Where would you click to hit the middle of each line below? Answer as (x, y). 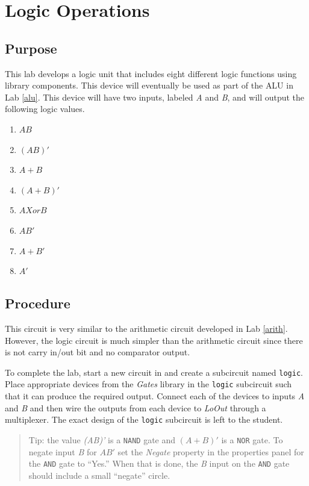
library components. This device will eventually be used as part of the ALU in (149, 85)
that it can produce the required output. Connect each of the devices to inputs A (155, 396)
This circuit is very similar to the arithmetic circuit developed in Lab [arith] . (146, 328)
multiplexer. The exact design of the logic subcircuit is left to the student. (144, 419)
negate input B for (63, 451)
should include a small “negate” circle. (99, 475)
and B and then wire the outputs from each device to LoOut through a (136, 407)
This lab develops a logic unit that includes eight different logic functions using (151, 73)
